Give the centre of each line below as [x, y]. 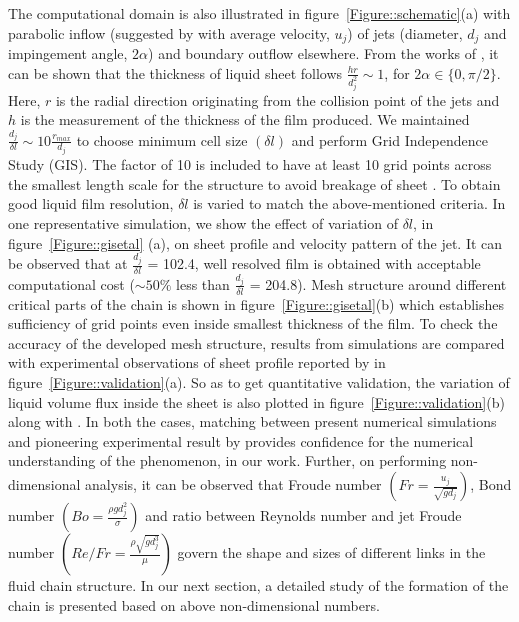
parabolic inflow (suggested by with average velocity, [169, 32]
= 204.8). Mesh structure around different [378, 283]
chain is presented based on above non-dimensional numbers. [194, 604]
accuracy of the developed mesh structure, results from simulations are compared [256, 342]
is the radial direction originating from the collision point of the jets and [277, 99]
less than [203, 283]
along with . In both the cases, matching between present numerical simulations [252, 421]
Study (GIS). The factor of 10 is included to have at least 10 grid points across [250, 164]
